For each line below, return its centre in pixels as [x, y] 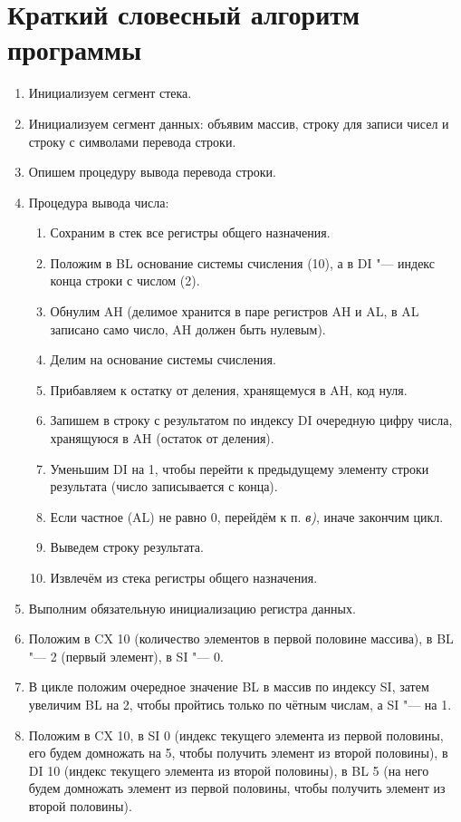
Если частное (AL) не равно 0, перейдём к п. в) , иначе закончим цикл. [247, 516]
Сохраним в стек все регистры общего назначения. [190, 232]
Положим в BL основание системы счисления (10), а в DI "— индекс [243, 262]
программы [74, 49]
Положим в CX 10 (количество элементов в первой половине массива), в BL [241, 638]
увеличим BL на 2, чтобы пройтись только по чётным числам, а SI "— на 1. [240, 704]
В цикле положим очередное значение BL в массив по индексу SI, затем [229, 687]
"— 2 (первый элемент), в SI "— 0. [126, 656]
